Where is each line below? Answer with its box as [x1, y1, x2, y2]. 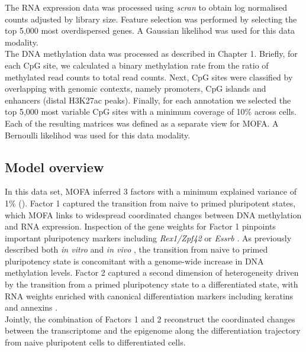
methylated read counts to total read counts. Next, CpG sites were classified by [5, 70, 293, 83]
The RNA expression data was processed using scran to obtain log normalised [5, 1, 287, 13]
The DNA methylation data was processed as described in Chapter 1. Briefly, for [5, 47, 298, 60]
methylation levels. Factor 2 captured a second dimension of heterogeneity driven [5, 266, 299, 279]
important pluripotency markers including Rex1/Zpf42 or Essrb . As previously [5, 231, 292, 244]
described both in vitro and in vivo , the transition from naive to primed [5, 243, 268, 256]
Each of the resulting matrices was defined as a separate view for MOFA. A [5, 117, 279, 129]
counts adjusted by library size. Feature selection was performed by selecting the [5, 12, 297, 25]
